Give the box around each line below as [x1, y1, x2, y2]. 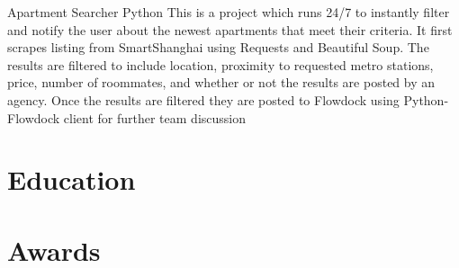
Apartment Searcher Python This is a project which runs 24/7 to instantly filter [7, 3, 450, 21]
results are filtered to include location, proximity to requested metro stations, [7, 55, 434, 74]
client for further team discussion [63, 108, 246, 127]
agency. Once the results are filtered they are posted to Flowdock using [7, 90, 400, 109]
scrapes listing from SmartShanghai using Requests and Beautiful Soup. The [7, 38, 429, 57]
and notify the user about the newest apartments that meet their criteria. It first [7, 20, 453, 39]
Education [7, 161, 136, 198]
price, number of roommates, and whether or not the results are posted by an [7, 73, 436, 92]
